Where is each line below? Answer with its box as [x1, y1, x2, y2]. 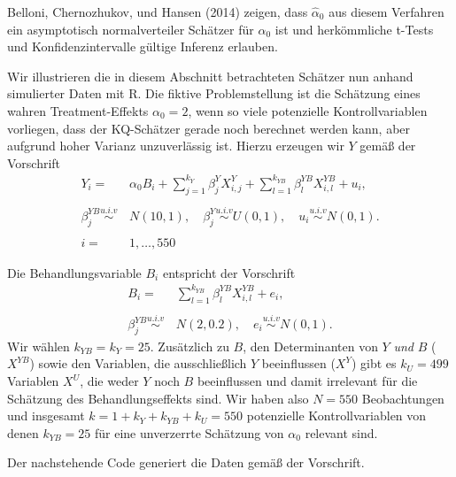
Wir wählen [7, 336, 70, 355]
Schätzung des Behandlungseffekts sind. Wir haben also [7, 389, 309, 407]
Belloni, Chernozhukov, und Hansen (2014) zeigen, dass [7, 3, 308, 20]
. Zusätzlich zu [150, 336, 229, 355]
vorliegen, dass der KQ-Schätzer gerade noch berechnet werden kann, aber [7, 119, 411, 137]
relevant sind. [305, 423, 378, 442]
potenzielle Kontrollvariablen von [246, 406, 427, 425]
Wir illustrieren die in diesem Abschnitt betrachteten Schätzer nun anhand [7, 66, 413, 85]
